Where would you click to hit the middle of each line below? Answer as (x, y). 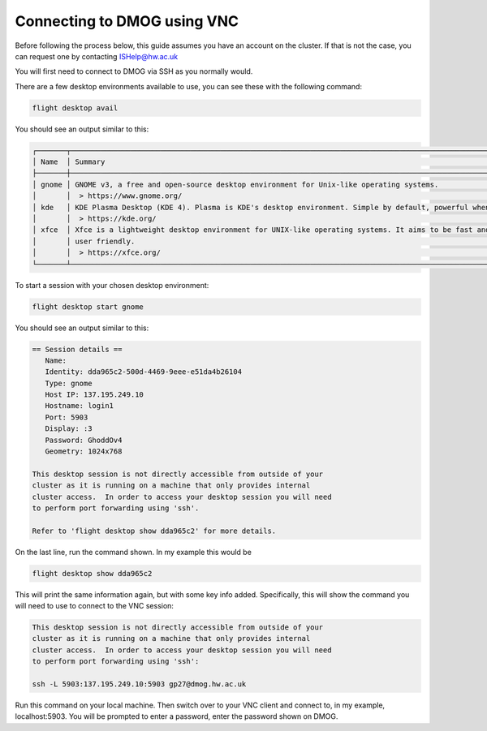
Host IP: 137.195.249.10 (94, 395)
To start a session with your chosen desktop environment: (112, 285)
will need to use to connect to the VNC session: (95, 606)
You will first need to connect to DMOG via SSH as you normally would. (134, 71)
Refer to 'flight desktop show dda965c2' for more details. (154, 531)
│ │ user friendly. (84, 241)
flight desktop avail (75, 108)
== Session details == (77, 349)
